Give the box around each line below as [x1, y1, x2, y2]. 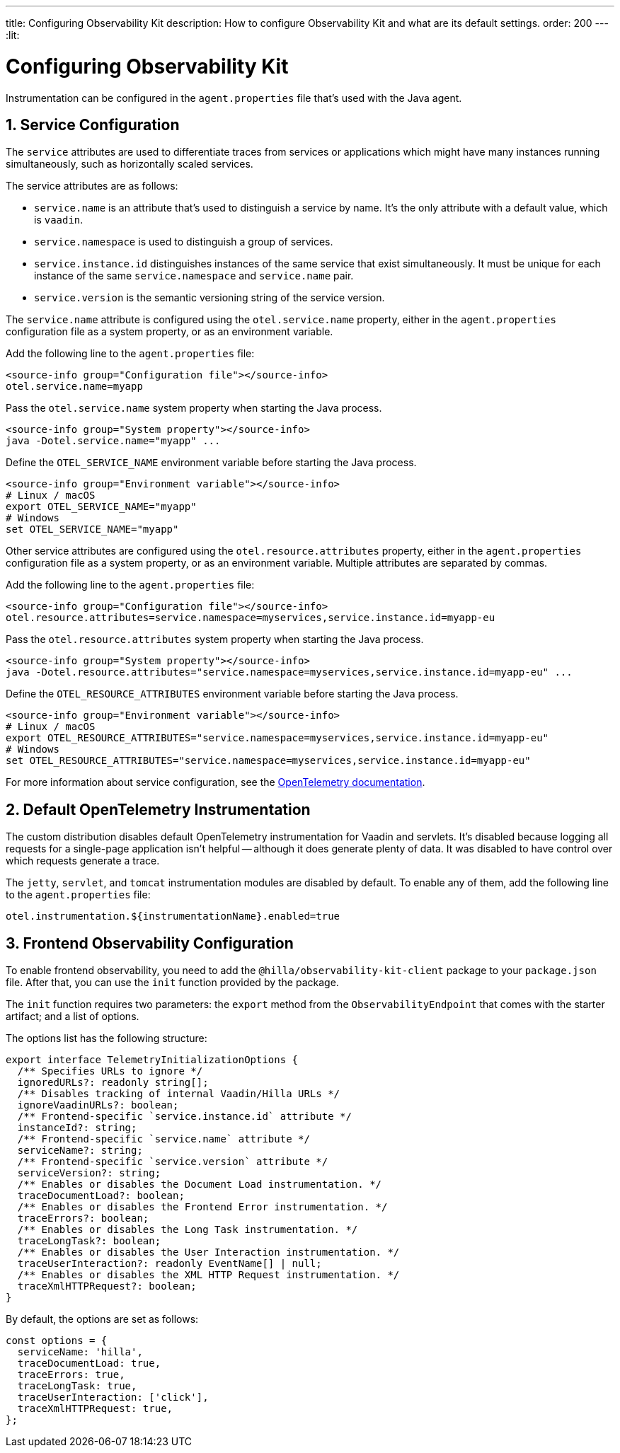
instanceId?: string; [17, 1122, 137, 1134]
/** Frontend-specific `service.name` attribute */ [17, 1133, 310, 1145]
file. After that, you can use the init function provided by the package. [6, 976, 339, 989]
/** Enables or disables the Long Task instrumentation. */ [17, 1224, 358, 1236]
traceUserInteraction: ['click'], [17, 1391, 209, 1403]
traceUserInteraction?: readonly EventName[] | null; [17, 1258, 322, 1270]
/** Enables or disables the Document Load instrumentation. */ [17, 1179, 382, 1191]
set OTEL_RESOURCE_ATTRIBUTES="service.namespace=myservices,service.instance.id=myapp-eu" [6, 755, 531, 767]
